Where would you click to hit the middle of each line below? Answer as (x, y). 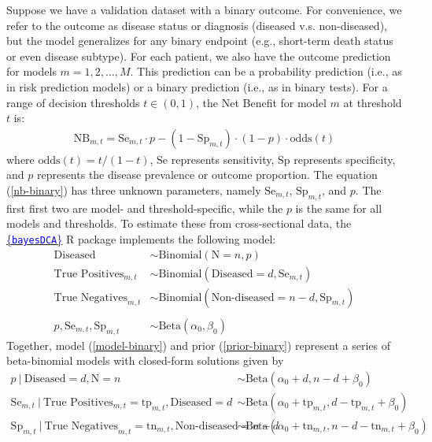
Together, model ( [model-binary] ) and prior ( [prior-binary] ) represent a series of (198, 345)
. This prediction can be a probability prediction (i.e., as (266, 71)
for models (31, 71)
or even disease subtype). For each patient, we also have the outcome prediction (199, 56)
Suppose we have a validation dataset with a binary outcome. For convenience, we (204, 9)
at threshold (373, 102)
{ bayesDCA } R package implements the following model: (141, 238)
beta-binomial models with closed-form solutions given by (145, 360)
